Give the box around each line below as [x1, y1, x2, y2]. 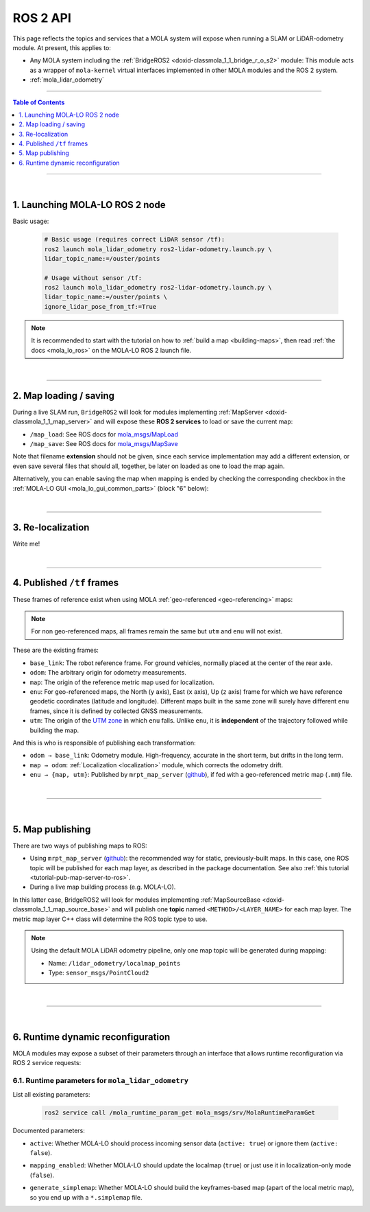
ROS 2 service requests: [12, 1059, 82, 1067]
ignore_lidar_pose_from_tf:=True [44, 303, 157, 310]
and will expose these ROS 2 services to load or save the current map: [93, 417, 293, 426]
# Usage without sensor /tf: [44, 274, 143, 281]
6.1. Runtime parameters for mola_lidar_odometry [12, 1075, 188, 1085]
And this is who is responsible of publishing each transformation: [12, 738, 196, 747]
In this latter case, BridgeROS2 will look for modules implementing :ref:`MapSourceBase [12, 896, 261, 904]
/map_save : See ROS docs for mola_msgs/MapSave [29, 440, 178, 448]
